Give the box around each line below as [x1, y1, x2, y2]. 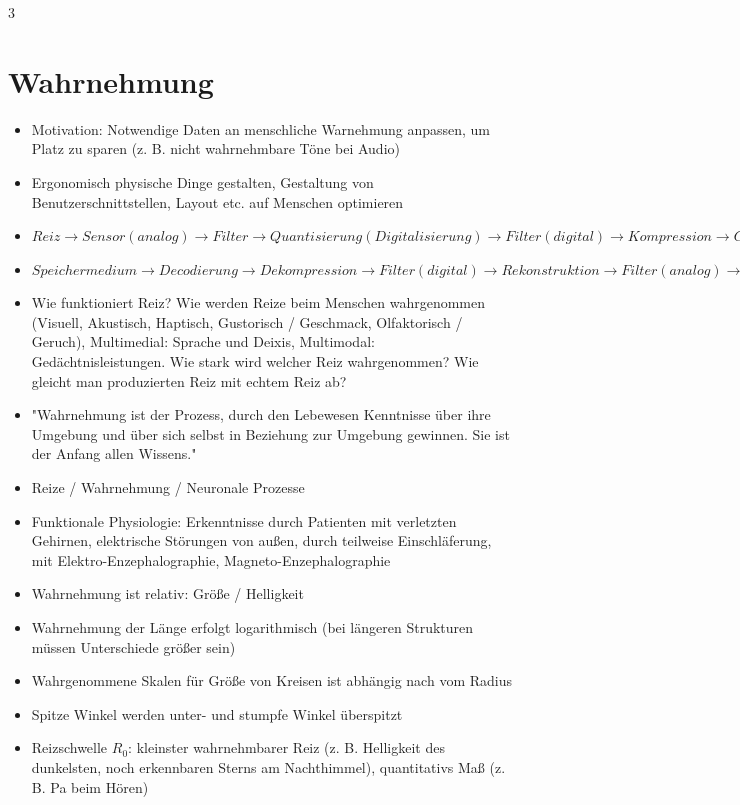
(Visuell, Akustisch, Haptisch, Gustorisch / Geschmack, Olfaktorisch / [31, 311, 463, 332]
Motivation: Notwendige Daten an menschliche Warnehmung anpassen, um [31, 118, 490, 139]
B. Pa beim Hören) [31, 776, 149, 797]
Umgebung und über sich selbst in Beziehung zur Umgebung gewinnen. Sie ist [31, 423, 510, 444]
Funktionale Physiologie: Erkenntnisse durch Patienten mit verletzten [31, 510, 457, 531]
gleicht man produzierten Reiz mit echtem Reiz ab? [31, 370, 347, 391]
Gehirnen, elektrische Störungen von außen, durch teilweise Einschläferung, [31, 530, 492, 551]
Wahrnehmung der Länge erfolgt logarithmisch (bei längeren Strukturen [31, 617, 474, 637]
